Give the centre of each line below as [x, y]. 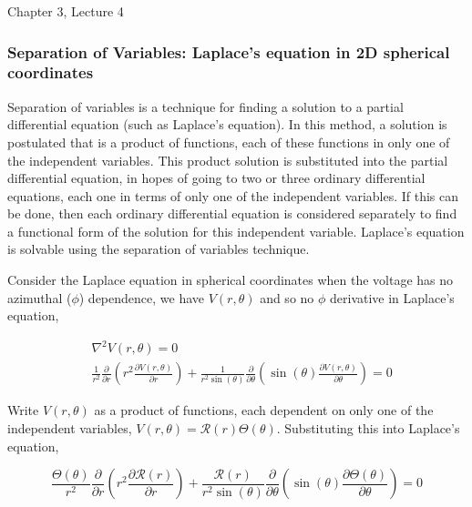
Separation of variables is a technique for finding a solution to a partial [205, 106]
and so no [287, 297]
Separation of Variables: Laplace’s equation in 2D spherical [229, 51]
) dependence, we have [142, 297]
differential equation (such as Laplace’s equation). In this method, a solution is [227, 124]
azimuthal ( [40, 297]
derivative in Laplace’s [392, 297]
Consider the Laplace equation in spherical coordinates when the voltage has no [231, 280]
